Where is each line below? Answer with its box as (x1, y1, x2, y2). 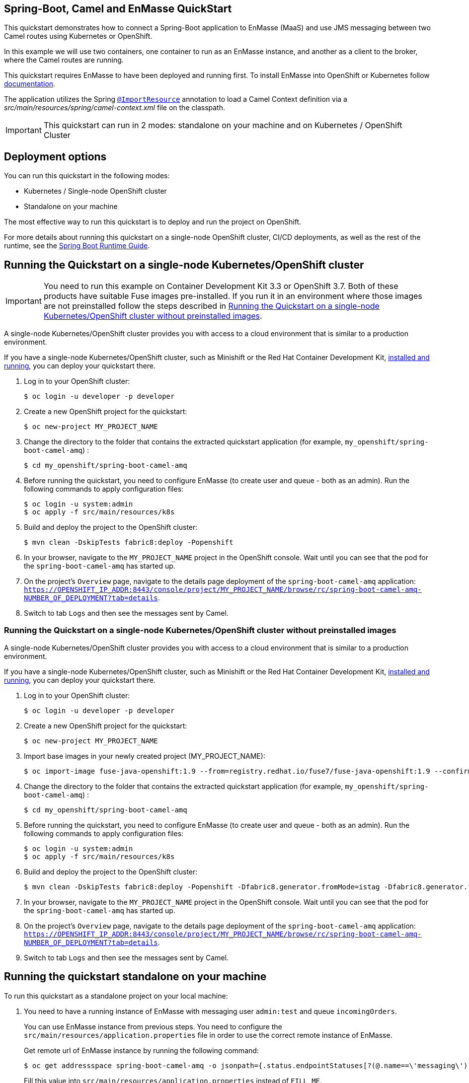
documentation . (4, 79, 56, 88)
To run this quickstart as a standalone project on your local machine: (4, 991, 228, 1000)
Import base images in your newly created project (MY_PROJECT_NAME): (24, 751, 265, 760)
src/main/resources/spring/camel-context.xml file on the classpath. (4, 103, 225, 112)
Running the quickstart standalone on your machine (4, 970, 267, 983)
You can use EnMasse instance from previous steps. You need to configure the (24, 1022, 282, 1031)
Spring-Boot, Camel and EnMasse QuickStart (4, 2, 232, 15)
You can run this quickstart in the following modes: (4, 171, 170, 180)
